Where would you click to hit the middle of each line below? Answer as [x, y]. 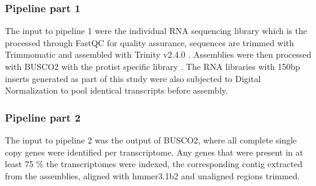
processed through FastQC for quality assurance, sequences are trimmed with [149, 42]
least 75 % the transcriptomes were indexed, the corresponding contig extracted [154, 164]
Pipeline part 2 [43, 117]
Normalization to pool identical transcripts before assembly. [117, 90]
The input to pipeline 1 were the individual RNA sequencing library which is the [156, 31]
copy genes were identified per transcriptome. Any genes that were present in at [154, 152]
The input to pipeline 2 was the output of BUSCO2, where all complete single [151, 140]
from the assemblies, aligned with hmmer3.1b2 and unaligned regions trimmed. [153, 175]
